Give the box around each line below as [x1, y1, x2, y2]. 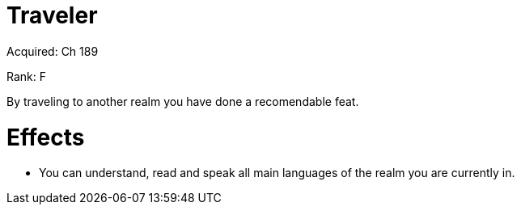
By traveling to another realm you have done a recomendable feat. [6, 94, 359, 108]
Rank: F [6, 69, 46, 83]
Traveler [6, 2, 98, 29]
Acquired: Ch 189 [6, 44, 99, 58]
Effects [6, 123, 85, 151]
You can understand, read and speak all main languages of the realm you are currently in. [39, 166, 515, 180]
